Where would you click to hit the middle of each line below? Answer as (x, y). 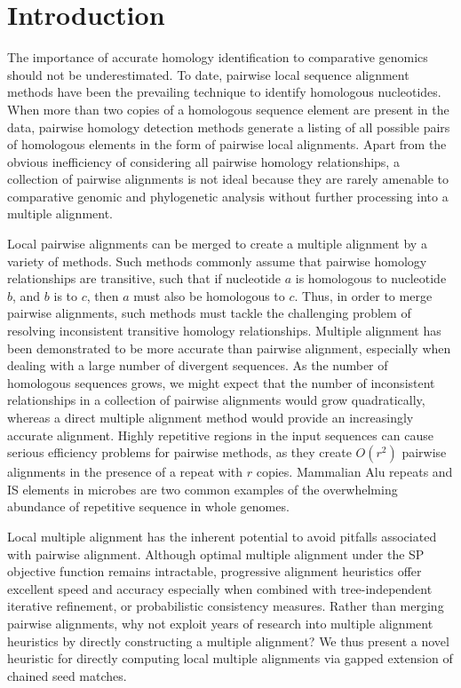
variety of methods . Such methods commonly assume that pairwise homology (217, 261)
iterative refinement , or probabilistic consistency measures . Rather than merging (226, 606)
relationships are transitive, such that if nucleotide (144, 278)
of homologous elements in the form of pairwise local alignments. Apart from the (227, 144)
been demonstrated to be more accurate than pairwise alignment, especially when (229, 348)
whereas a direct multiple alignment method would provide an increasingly (211, 417)
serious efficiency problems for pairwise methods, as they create (179, 452)
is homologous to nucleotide (371, 278)
